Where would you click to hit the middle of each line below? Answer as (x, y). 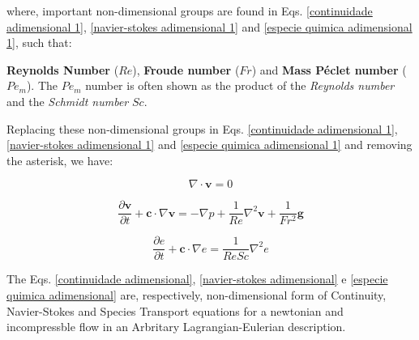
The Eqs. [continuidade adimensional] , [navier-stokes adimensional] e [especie (197, 279)
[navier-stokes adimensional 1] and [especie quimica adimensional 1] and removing (209, 144)
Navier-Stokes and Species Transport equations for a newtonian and (175, 310)
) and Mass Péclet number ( (329, 69)
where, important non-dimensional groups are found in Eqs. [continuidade (190, 11)
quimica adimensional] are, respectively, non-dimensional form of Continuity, (197, 295)
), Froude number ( (186, 69)
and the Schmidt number (68, 101)
